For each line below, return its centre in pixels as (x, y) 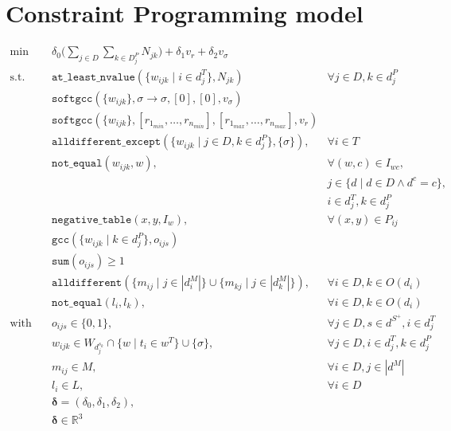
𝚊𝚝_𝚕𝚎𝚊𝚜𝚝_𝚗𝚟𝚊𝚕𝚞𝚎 (93, 77)
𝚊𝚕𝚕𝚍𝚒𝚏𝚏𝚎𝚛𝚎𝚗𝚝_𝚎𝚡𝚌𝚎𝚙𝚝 (106, 142)
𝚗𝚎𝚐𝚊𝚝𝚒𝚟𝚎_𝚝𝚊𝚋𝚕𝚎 (92, 219)
